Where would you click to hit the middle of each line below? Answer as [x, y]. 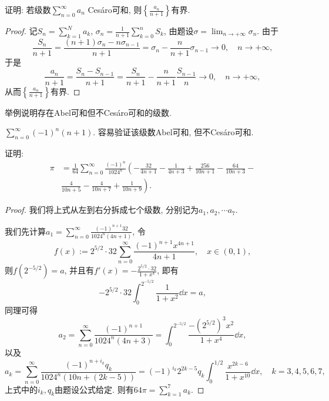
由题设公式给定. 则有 [94, 389]
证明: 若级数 [28, 9]
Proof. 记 [21, 31]
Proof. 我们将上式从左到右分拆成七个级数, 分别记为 [102, 210]
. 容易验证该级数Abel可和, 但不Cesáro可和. [173, 132]
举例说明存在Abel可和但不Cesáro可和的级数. [88, 112]
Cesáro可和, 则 [115, 9]
